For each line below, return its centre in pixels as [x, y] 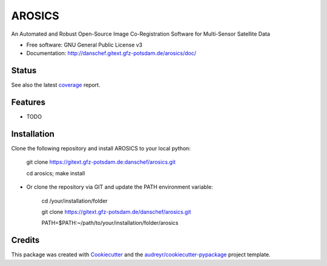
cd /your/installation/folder [75, 201]
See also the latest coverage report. [56, 85]
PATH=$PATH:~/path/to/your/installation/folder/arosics [110, 223]
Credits [25, 240]
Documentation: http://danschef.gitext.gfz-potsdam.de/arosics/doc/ [111, 53]
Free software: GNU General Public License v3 [84, 45]
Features [28, 102]
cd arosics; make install [56, 173]
